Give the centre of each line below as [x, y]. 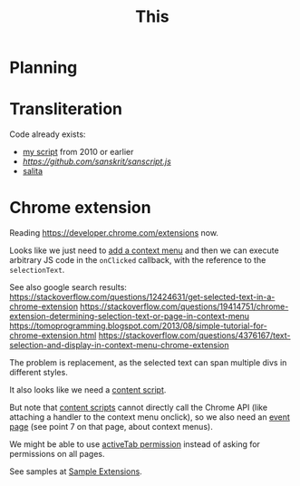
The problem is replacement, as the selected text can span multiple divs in [148, 363]
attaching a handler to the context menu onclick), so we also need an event [150, 417]
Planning [44, 68]
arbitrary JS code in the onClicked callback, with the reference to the [138, 260]
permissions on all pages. [57, 454]
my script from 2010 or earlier [78, 152]
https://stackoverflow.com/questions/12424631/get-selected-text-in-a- [142, 297]
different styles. [39, 373]
